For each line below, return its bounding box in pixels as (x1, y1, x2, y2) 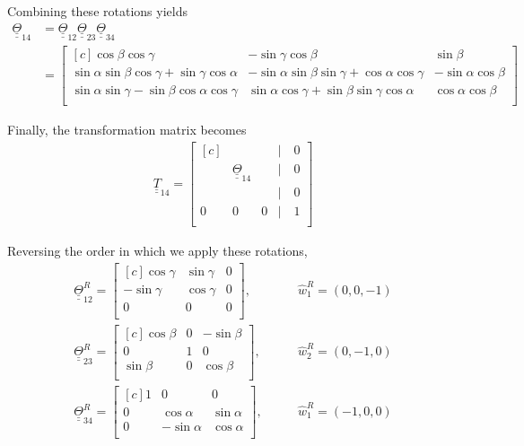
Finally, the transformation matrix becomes (7, 120, 247, 139)
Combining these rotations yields (7, 2, 188, 20)
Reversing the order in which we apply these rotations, (7, 241, 308, 260)
